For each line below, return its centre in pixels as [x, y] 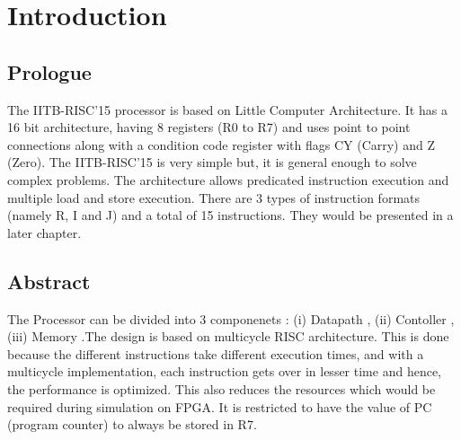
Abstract [49, 281]
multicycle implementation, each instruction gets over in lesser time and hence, [224, 371]
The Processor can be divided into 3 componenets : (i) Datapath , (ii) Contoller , [231, 318]
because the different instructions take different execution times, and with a [216, 353]
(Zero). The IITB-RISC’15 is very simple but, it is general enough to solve [212, 162]
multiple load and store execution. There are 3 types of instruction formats [214, 197]
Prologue [49, 71]
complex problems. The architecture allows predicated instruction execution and [228, 179]
